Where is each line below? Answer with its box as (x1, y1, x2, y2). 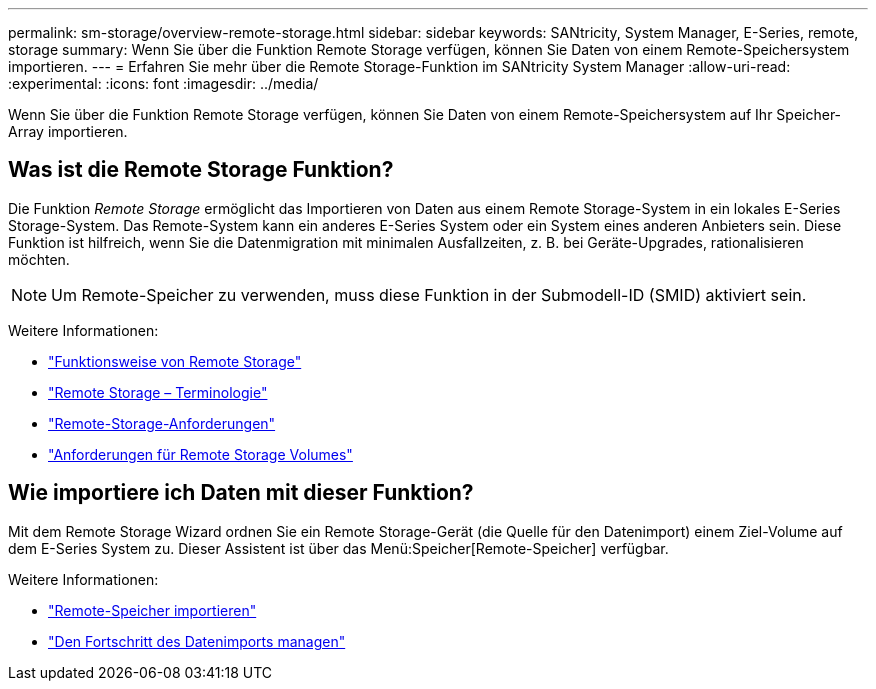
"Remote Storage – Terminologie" (48, 383, 268, 401)
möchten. (8, 250, 70, 268)
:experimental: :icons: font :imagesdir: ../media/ (8, 75, 319, 92)
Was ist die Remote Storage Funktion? (8, 157, 394, 183)
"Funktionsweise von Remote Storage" (48, 352, 302, 370)
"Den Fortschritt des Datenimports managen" (48, 632, 346, 650)
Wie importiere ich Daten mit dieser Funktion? (8, 480, 474, 506)
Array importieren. (8, 123, 128, 140)
